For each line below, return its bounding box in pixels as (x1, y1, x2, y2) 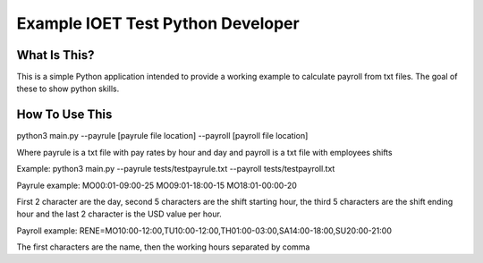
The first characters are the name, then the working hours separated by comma (16, 242, 310, 252)
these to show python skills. (16, 83, 120, 94)
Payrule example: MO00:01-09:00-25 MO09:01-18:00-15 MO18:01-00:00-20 (16, 180, 297, 191)
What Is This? (16, 47, 95, 63)
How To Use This (16, 107, 113, 123)
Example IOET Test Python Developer (16, 13, 300, 33)
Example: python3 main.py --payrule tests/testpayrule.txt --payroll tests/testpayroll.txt (16, 164, 335, 174)
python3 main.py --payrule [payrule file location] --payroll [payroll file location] (16, 131, 309, 141)
